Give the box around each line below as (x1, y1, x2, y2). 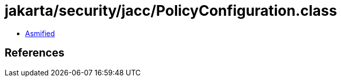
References (5, 46, 65, 60)
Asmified (25, 29, 55, 38)
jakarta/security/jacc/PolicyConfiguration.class (5, 2, 337, 19)
